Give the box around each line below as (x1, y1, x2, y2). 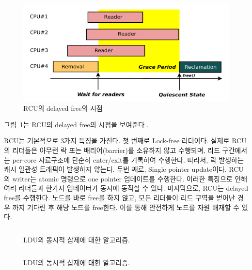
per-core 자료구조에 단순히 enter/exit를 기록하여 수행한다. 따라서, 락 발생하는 (12, 154, 244, 165)
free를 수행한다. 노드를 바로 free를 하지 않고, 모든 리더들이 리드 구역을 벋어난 (4, 192, 235, 202)
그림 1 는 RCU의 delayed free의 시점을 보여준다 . (4, 119, 149, 129)
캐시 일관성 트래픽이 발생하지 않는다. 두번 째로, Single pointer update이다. (4, 164, 227, 174)
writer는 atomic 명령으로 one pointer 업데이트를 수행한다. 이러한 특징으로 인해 (12, 173, 248, 183)
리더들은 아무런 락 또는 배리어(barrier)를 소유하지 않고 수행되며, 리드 (12, 145, 220, 155)
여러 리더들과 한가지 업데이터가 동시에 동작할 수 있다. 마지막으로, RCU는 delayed (4, 183, 248, 193)
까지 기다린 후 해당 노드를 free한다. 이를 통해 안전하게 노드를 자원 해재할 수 (12, 202, 239, 212)
